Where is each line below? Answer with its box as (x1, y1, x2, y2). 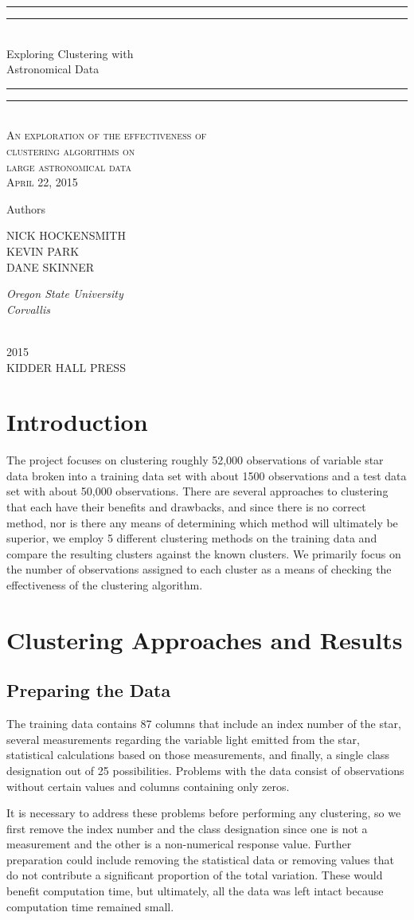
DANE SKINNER (6, 258, 95, 275)
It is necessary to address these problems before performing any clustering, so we (6, 805, 401, 821)
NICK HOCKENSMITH (6, 227, 126, 244)
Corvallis (6, 300, 50, 317)
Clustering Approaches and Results (6, 623, 403, 656)
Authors (6, 200, 46, 217)
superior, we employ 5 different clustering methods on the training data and (6, 530, 377, 546)
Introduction (6, 405, 148, 438)
